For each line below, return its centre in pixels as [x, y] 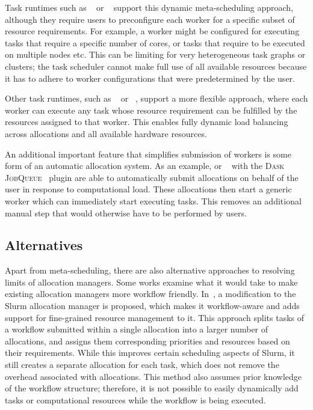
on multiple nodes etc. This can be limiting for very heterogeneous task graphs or [155, 54]
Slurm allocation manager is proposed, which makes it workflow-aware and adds [152, 306]
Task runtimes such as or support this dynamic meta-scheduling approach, [149, 7]
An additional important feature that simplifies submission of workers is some [148, 154]
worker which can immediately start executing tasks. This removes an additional [153, 200]
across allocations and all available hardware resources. [106, 133]
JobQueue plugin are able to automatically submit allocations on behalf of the [152, 177]
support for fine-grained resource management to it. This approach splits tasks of [154, 317]
